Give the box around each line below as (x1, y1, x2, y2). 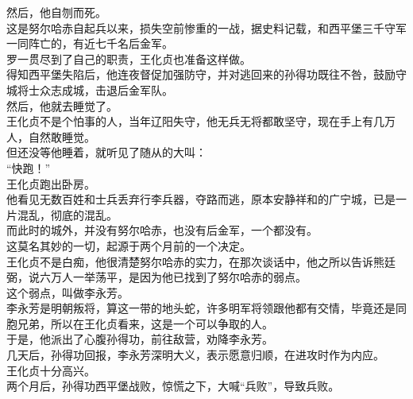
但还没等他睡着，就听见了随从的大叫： (6, 144, 206, 161)
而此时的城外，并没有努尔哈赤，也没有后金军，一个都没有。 (6, 222, 318, 238)
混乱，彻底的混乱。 (17, 206, 118, 223)
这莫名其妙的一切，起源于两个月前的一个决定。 (6, 237, 251, 254)
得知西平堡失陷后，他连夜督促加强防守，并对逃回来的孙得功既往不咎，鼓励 (6, 66, 396, 83)
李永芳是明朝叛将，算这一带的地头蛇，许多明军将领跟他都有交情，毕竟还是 (6, 300, 396, 316)
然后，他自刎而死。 (6, 4, 106, 20)
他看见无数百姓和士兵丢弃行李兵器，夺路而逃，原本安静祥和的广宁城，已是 (6, 191, 396, 207)
